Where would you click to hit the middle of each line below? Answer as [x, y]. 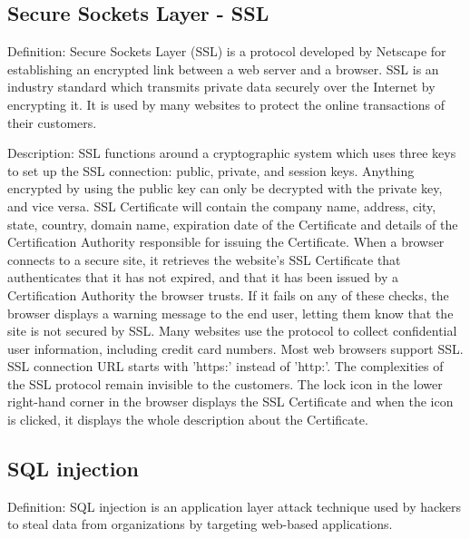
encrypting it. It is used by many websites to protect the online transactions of [226, 104]
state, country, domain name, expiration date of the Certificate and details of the [233, 224]
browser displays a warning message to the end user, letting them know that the [230, 313]
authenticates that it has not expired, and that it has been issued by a [203, 277]
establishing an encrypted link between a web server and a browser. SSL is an [223, 69]
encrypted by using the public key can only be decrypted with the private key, [225, 188]
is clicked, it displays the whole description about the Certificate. [188, 420]
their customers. [52, 122]
